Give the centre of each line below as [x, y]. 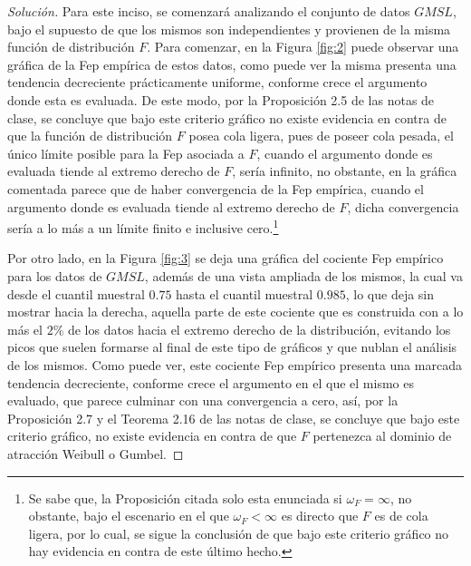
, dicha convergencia [403, 206]
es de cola [401, 516]
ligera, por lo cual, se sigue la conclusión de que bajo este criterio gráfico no [239, 533]
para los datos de [55, 275]
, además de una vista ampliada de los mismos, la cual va [303, 275]
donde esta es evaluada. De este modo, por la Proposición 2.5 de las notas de [221, 99]
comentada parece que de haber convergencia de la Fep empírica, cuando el [216, 188]
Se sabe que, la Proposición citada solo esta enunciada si [185, 498]
